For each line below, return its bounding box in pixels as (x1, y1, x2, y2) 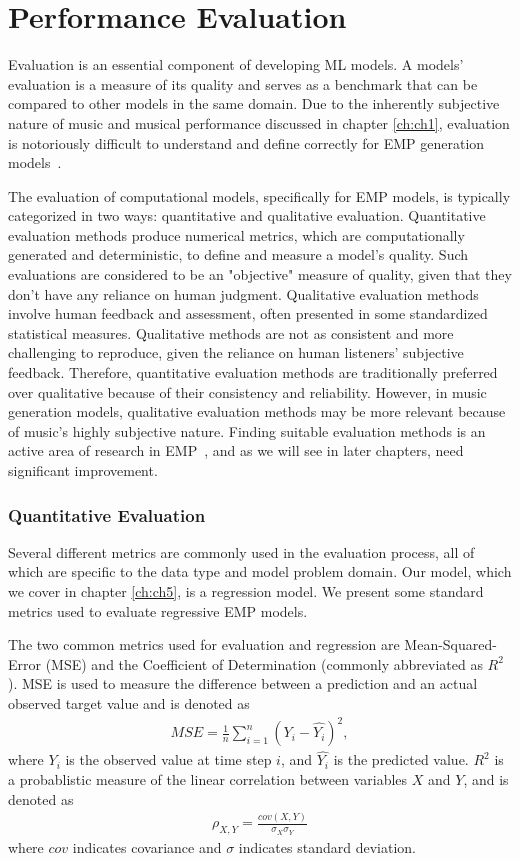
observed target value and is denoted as (8, 692, 250, 713)
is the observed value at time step (65, 749, 272, 770)
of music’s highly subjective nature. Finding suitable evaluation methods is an (8, 420, 486, 441)
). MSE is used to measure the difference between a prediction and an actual (8, 673, 478, 694)
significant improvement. (8, 460, 158, 480)
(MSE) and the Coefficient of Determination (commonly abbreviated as (45, 653, 483, 674)
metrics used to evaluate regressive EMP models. (8, 600, 308, 621)
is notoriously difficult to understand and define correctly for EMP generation (8, 132, 485, 153)
